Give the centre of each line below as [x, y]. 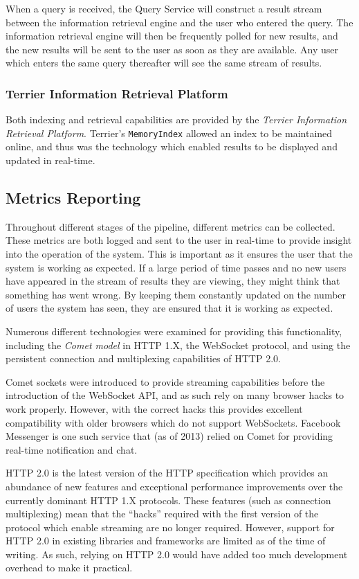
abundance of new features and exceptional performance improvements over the [174, 486]
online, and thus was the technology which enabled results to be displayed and [172, 146]
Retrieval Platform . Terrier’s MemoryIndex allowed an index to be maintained [169, 133]
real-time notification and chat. [72, 449]
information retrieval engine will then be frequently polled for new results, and [172, 36]
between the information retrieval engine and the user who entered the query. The [179, 22]
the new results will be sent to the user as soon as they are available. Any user [172, 49]
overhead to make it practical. [69, 568]
